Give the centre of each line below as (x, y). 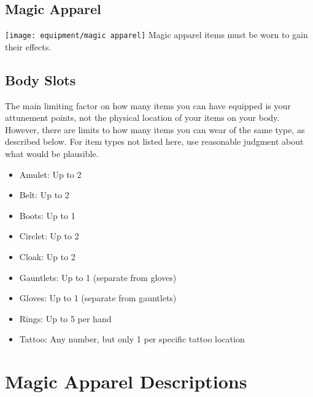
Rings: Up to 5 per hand (65, 318)
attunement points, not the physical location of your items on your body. (142, 118)
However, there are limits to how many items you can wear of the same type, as (155, 129)
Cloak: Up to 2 (47, 256)
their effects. (28, 46)
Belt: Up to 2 (44, 195)
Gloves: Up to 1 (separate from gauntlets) (98, 298)
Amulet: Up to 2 (50, 174)
